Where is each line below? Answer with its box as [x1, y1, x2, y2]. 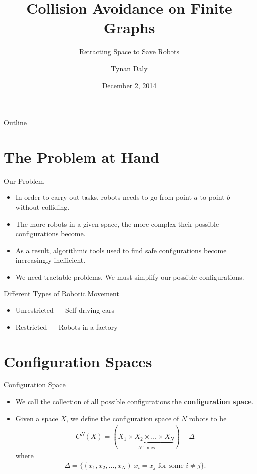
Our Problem [4, 175, 44, 186]
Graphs [103, 17, 155, 38]
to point [200, 192, 225, 202]
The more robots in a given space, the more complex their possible [15, 218, 219, 229]
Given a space [15, 413, 58, 423]
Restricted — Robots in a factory [15, 321, 118, 332]
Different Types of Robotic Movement [4, 288, 119, 298]
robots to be [189, 413, 227, 423]
